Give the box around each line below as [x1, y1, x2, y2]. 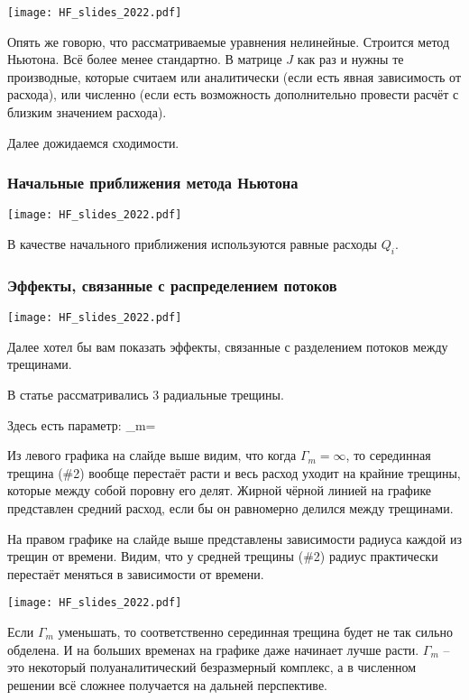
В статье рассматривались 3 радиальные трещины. [7, 384, 284, 403]
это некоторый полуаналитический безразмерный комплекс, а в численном [7, 658, 417, 677]
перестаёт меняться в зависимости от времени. [7, 564, 264, 583]
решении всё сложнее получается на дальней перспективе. [7, 675, 327, 694]
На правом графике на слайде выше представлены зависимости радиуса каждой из [7, 529, 462, 548]
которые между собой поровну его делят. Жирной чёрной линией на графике [7, 481, 432, 500]
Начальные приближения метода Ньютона [7, 171, 299, 194]
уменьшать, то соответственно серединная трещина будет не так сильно [58, 622, 453, 640]
